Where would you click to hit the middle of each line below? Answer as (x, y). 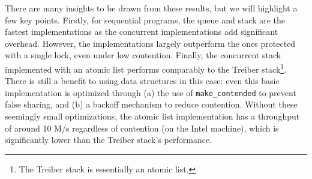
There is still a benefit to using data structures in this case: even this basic (142, 81)
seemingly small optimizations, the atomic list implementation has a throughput (152, 116)
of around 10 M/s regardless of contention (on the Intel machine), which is (142, 128)
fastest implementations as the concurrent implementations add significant (142, 32)
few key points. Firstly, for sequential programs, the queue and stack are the (145, 20)
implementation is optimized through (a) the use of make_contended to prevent (151, 92)
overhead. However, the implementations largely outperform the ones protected (150, 43)
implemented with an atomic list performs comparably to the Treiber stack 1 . (146, 68)
